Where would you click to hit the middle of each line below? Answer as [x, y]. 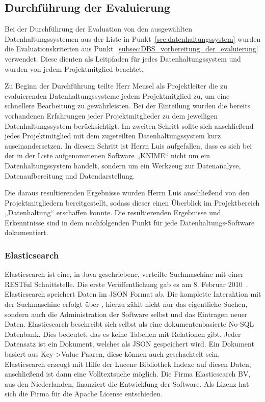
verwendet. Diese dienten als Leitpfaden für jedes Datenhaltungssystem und [123, 58]
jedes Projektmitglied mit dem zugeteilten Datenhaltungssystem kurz [113, 136]
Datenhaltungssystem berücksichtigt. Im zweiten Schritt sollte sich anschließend [129, 125]
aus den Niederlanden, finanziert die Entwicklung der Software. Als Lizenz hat [127, 383]
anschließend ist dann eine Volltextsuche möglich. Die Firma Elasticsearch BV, [128, 374]
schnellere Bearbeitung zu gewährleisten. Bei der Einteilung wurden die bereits [128, 106]
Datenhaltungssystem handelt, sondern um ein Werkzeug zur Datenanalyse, [123, 165]
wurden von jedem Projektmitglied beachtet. [74, 68]
